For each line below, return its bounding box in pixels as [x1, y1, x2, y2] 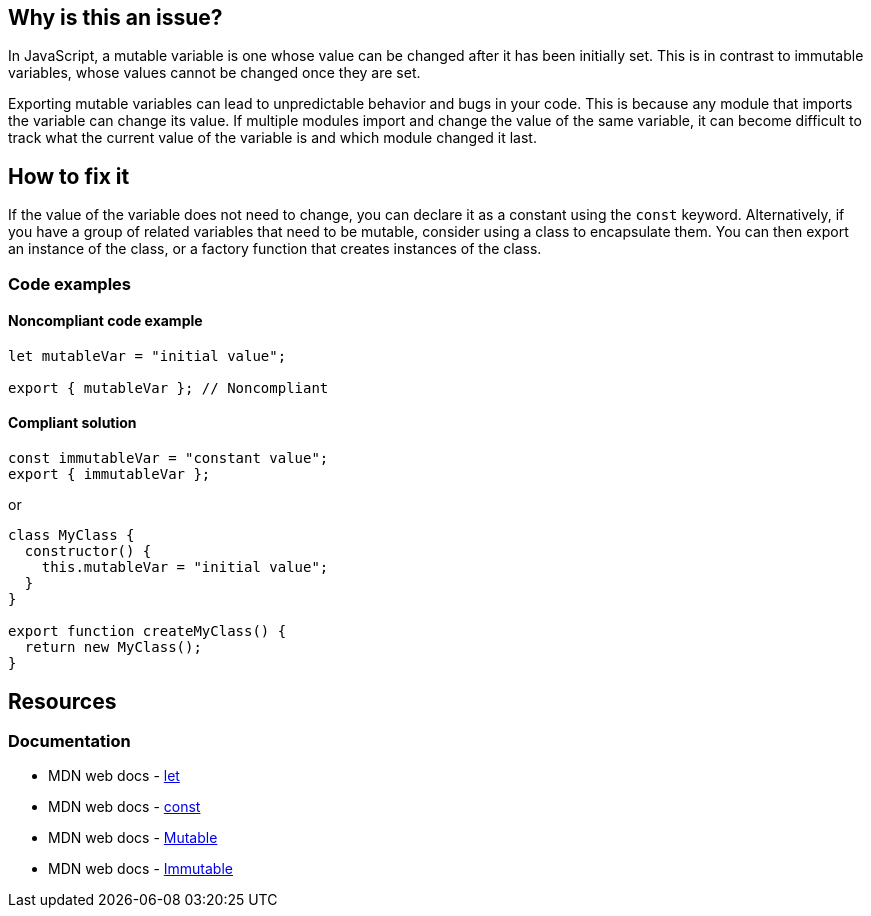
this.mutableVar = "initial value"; [41, 559, 329, 576]
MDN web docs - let [48, 767, 180, 785]
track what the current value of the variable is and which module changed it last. [8, 129, 537, 147]
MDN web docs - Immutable [48, 860, 233, 878]
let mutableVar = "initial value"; [8, 347, 287, 364]
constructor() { [24, 543, 152, 560]
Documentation [8, 730, 131, 751]
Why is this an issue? [8, 5, 223, 30]
